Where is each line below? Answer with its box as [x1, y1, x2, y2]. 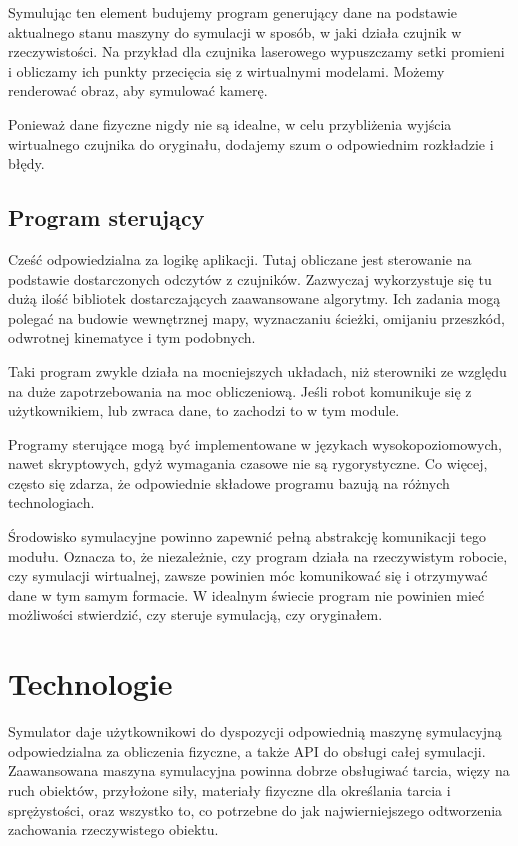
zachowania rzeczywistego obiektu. [8, 819, 219, 840]
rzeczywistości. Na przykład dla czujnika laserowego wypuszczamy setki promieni [8, 41, 505, 62]
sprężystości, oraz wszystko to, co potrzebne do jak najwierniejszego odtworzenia [8, 799, 503, 820]
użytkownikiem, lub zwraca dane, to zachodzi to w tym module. [8, 400, 400, 421]
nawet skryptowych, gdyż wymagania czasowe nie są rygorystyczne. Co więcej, [8, 453, 488, 474]
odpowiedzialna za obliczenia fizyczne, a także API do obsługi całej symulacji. [8, 740, 486, 761]
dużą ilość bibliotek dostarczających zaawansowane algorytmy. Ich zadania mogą [8, 288, 501, 309]
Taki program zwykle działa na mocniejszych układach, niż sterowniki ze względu [8, 360, 507, 381]
